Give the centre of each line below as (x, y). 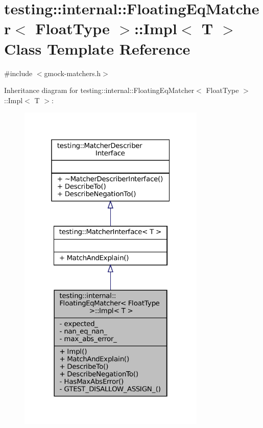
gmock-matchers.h (73, 73)
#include (18, 73)
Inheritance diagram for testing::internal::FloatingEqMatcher (99, 90)
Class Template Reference (97, 48)
